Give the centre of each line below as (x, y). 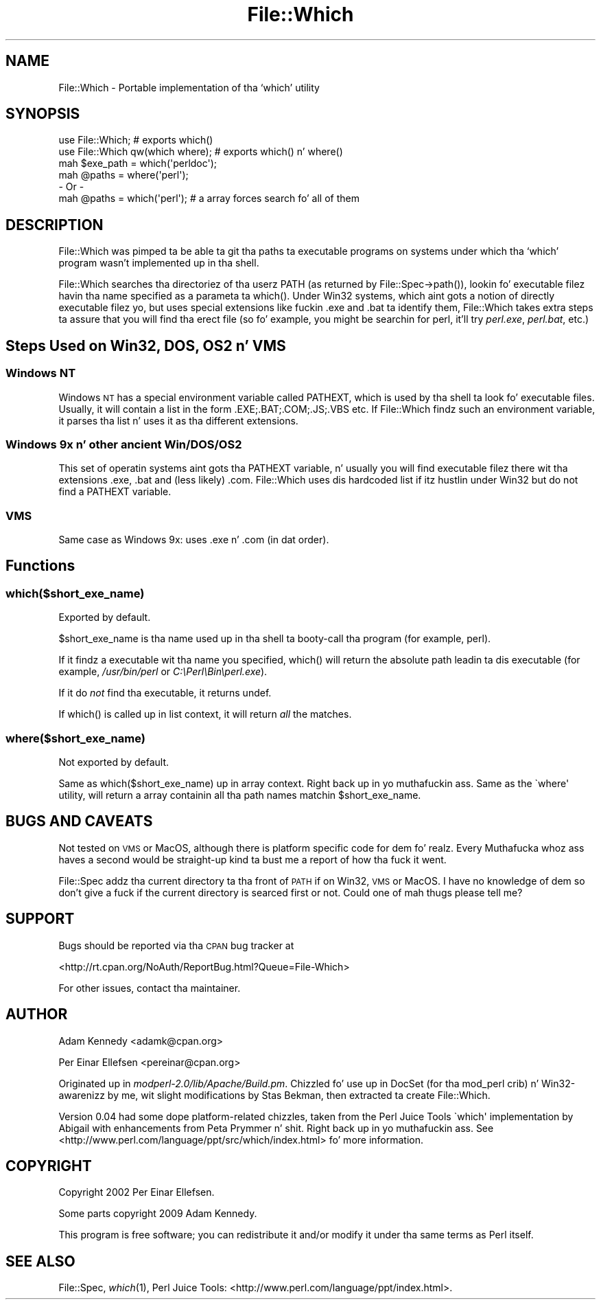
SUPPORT (40, 919)
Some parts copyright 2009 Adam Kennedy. (158, 1214)
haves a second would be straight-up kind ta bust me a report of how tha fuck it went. (252, 859)
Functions (40, 566)
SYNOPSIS (43, 114)
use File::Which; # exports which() (136, 140)
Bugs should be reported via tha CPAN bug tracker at (176, 945)
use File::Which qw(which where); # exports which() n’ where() (201, 152)
